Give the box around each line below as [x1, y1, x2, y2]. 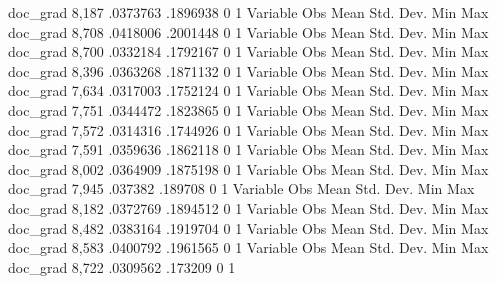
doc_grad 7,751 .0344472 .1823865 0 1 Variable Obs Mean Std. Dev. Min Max [8, 99, 489, 120]
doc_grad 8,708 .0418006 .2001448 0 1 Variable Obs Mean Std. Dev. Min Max [8, 21, 489, 42]
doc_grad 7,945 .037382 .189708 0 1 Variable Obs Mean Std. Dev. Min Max [8, 178, 475, 199]
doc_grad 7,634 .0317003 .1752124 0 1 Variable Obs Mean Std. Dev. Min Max [8, 80, 489, 101]
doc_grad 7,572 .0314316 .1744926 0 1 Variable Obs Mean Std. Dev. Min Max [8, 119, 489, 140]
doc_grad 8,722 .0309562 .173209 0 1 [8, 256, 236, 277]
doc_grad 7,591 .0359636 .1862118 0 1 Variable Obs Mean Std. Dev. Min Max [8, 139, 489, 160]
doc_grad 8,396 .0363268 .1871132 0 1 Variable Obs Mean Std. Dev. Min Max [8, 60, 489, 81]
